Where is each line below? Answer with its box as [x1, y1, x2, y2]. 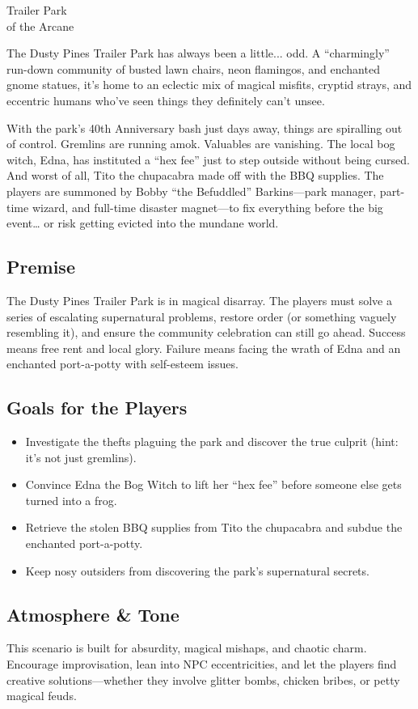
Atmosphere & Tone [6, 601, 179, 626]
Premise [6, 254, 75, 279]
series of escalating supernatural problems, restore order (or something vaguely [6, 308, 397, 325]
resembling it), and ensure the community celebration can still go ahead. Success [6, 324, 406, 341]
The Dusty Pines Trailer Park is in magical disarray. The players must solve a [6, 291, 392, 308]
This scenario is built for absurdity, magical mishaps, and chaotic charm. [6, 639, 367, 656]
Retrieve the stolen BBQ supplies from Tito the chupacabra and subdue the [25, 519, 403, 536]
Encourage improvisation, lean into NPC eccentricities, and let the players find [6, 656, 397, 673]
